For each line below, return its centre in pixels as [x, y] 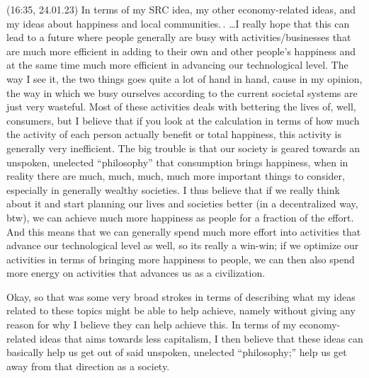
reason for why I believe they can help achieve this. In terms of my [152, 325]
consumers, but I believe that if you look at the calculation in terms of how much [183, 120]
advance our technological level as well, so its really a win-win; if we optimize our [183, 245]
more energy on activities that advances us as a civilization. [136, 273]
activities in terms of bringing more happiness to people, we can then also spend [181, 259]
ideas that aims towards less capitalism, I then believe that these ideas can [201, 338]
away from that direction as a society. [88, 366]
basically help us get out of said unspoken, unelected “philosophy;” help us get [177, 352]
